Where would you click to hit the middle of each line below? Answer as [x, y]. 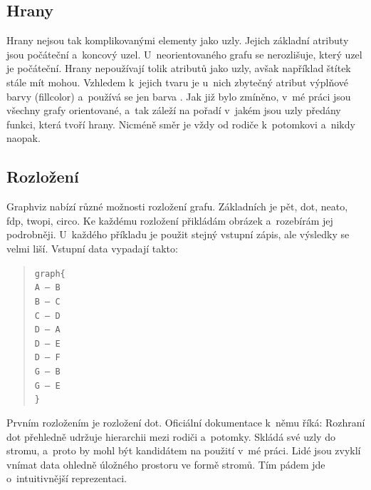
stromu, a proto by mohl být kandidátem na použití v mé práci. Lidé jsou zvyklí [184, 450]
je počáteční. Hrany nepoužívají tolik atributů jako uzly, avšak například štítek [179, 68]
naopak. [23, 138]
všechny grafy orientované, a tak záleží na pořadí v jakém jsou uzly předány [174, 110]
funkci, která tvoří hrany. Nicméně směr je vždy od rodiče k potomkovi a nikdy [181, 124]
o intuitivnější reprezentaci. [67, 478]
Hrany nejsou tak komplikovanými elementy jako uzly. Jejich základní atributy [178, 40]
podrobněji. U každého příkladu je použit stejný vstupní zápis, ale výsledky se [178, 234]
